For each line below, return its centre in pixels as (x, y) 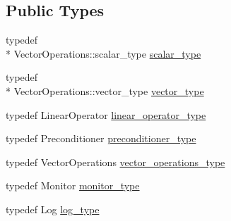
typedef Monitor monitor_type (73, 185)
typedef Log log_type (53, 209)
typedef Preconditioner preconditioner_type (101, 138)
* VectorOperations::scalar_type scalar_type (103, 53)
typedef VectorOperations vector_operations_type (115, 162)
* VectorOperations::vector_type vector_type (105, 90)
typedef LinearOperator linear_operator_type (106, 114)
